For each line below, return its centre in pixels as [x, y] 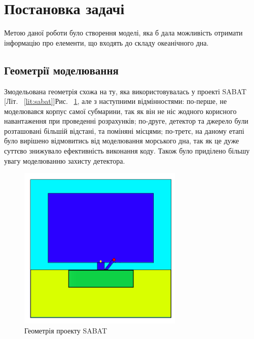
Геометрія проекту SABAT [66, 330]
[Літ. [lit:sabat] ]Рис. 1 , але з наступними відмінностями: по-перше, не [116, 101]
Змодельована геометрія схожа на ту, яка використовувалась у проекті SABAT [125, 91]
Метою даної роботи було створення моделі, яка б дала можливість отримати [123, 33]
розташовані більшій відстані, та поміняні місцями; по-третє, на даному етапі [124, 130]
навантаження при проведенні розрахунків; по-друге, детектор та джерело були [126, 121]
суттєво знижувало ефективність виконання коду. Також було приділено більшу [127, 151]
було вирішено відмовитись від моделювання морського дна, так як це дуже [122, 141]
